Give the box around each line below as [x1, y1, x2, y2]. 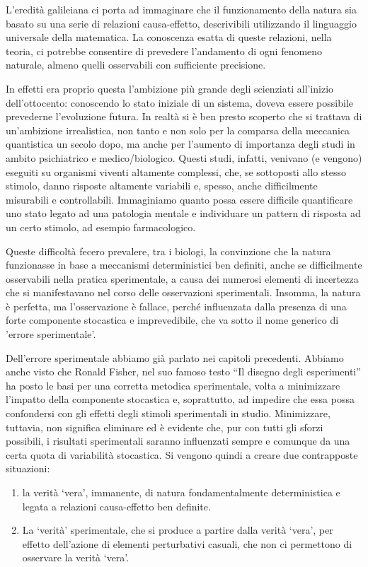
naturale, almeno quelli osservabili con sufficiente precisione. [6, 57, 266, 72]
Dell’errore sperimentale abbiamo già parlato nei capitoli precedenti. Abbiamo [6, 350, 344, 365]
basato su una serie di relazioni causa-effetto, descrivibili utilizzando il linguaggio [6, 16, 357, 30]
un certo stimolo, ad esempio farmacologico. [6, 219, 196, 234]
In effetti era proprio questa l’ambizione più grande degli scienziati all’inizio [6, 81, 334, 95]
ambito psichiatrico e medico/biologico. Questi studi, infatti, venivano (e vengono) [6, 150, 362, 165]
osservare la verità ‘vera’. [22, 550, 130, 565]
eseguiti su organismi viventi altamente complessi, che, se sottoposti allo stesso [6, 164, 347, 179]
